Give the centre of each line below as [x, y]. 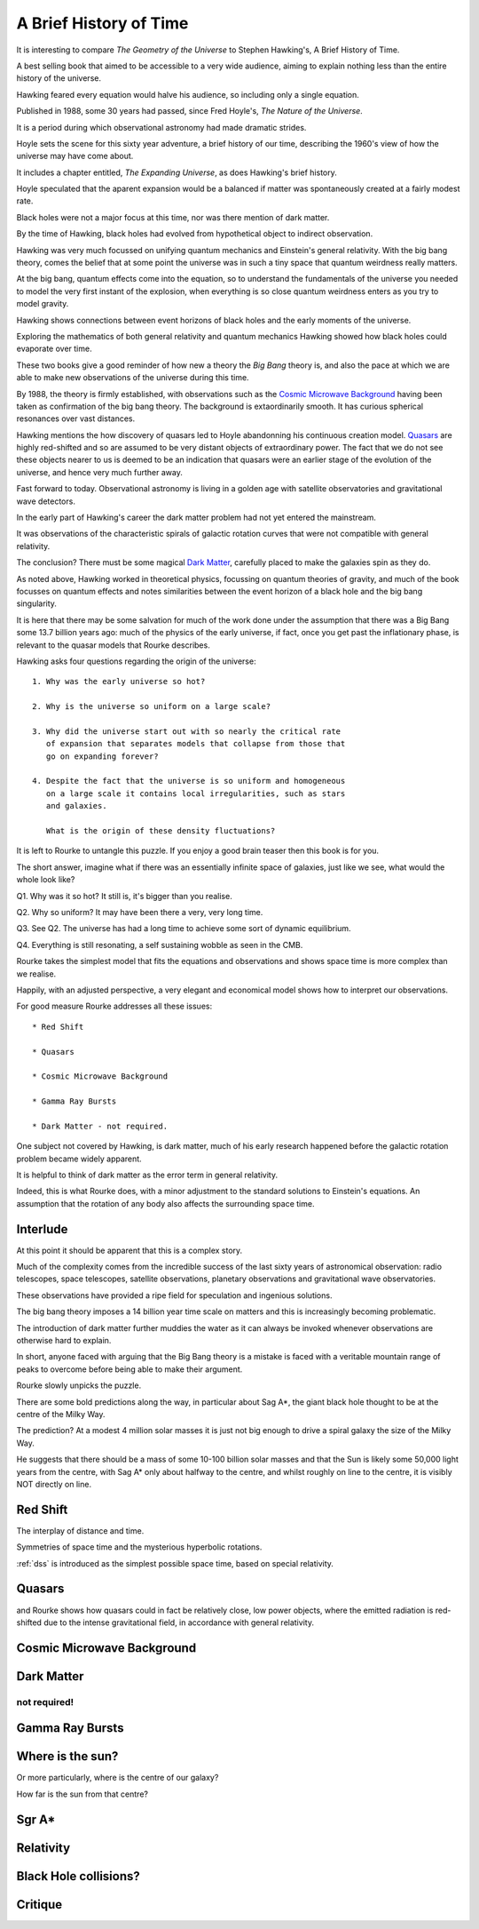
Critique [39, 1905]
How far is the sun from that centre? [82, 1794]
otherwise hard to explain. [64, 1341]
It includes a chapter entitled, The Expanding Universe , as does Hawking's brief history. [177, 172]
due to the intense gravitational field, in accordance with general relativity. [179, 1622]
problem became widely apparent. [79, 1159]
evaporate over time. [54, 349]
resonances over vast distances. [76, 418]
